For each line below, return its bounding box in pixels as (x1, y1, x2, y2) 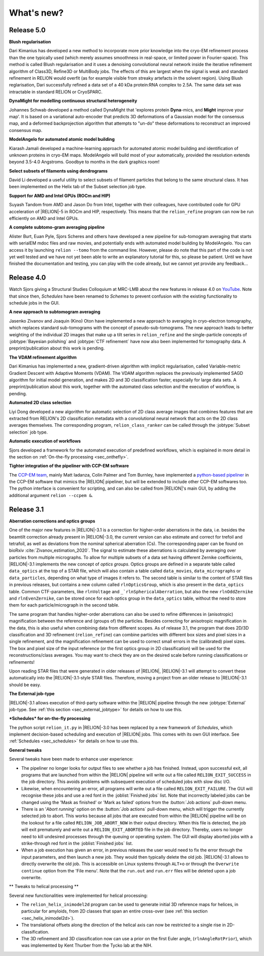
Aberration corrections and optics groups (9, 518, 95, 524)
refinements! (9, 659, 35, 665)
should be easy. (9, 682, 41, 688)
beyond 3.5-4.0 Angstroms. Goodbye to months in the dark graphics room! (9, 159, 160, 165)
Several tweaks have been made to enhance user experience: (9, 756, 134, 762)
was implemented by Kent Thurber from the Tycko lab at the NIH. (21, 942, 153, 948)
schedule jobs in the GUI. (9, 300, 60, 306)
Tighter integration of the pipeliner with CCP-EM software (9, 463, 129, 469)
